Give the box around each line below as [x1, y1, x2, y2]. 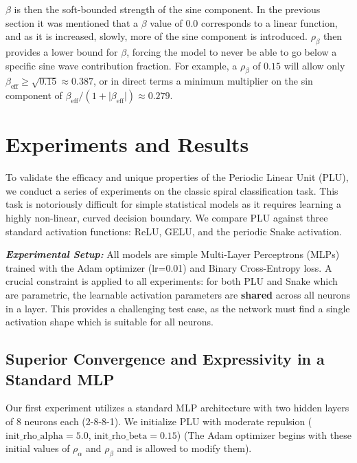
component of [5, 88, 62, 103]
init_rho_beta [94, 431, 148, 441]
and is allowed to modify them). [117, 441, 252, 455]
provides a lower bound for [5, 44, 118, 58]
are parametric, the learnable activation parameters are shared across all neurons [5, 288, 351, 302]
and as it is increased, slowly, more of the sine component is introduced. [5, 29, 308, 43]
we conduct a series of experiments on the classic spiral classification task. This [5, 183, 338, 197]
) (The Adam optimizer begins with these [176, 427, 352, 442]
